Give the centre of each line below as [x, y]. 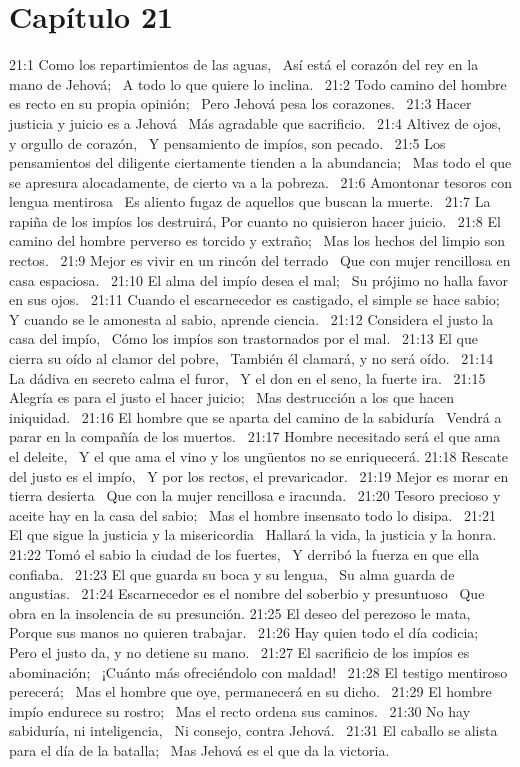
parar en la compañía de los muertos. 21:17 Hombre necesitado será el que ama [255, 436]
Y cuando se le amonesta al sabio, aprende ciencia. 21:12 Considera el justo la [251, 318]
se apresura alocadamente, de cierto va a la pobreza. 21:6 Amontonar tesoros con [260, 181]
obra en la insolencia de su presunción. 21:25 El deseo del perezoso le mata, [240, 612]
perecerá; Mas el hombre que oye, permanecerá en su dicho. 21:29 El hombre [250, 691]
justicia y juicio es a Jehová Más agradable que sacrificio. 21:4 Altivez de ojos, [255, 122]
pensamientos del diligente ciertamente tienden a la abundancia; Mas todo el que [260, 162]
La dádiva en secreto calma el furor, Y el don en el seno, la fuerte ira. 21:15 [247, 377]
